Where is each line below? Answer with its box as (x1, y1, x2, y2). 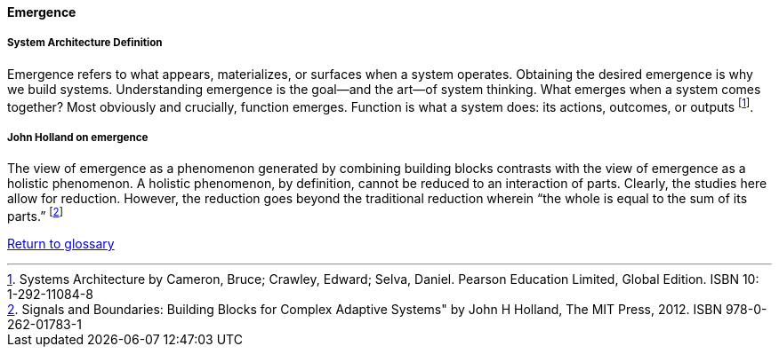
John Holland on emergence (7, 130, 149, 144)
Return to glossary (7, 235, 115, 251)
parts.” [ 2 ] (7, 206, 63, 224)
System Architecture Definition (7, 36, 163, 50)
